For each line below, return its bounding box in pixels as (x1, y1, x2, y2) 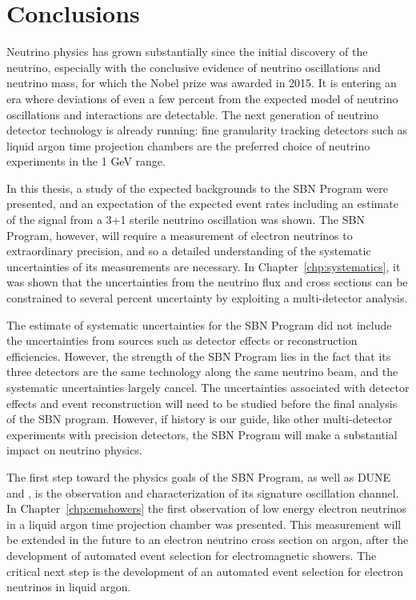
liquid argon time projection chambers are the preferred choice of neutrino (6, 137, 370, 154)
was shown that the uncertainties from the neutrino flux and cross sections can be (6, 274, 408, 290)
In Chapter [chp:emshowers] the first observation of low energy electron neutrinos (6, 500, 406, 517)
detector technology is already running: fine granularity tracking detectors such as (6, 122, 408, 138)
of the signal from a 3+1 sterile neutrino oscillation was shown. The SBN (6, 211, 365, 228)
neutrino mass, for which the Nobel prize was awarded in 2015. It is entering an (6, 74, 397, 91)
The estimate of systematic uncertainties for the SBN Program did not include (6, 316, 392, 333)
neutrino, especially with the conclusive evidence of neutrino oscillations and (6, 58, 381, 75)
